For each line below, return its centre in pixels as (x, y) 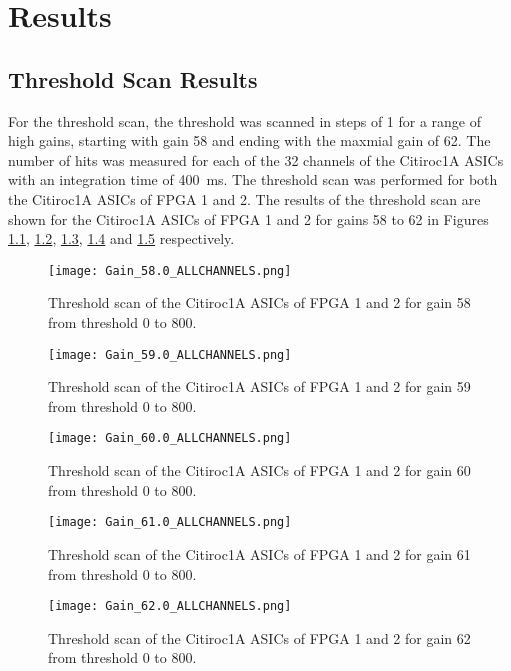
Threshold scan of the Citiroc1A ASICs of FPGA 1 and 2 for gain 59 (259, 386)
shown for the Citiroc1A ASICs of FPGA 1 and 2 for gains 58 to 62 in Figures (248, 218)
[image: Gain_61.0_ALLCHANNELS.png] (170, 522)
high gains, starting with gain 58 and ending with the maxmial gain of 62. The (249, 140)
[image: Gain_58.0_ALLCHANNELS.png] (170, 270)
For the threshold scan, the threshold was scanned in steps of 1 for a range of (245, 120)
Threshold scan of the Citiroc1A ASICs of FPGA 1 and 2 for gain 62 (259, 637)
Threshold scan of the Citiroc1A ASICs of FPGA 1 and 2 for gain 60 (259, 470)
